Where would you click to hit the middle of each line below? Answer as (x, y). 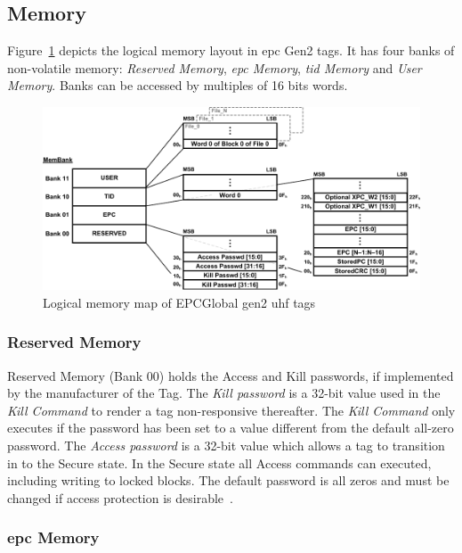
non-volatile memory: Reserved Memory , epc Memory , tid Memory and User (215, 67)
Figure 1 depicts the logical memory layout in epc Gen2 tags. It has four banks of (231, 50)
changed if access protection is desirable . (120, 497)
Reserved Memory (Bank (75, 375)
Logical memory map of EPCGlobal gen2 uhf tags (179, 302)
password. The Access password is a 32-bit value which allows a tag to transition (226, 445)
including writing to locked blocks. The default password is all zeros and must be (228, 480)
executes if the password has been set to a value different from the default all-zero (231, 428)
